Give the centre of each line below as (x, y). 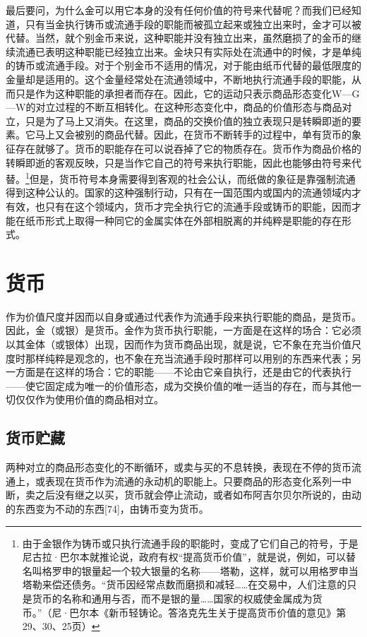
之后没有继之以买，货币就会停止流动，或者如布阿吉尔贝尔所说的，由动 (198, 495)
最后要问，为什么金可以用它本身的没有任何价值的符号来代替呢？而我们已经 (179, 10)
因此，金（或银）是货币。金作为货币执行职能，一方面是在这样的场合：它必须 (183, 330)
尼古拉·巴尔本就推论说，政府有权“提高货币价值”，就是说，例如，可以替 (189, 557)
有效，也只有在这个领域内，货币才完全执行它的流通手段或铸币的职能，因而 (179, 206)
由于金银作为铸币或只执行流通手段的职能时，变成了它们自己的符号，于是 (190, 543)
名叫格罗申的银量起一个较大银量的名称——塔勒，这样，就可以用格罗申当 (190, 570)
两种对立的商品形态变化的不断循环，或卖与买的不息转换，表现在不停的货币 (179, 467)
